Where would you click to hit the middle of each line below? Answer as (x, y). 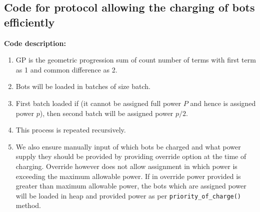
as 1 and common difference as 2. (66, 69)
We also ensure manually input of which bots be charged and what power (128, 146)
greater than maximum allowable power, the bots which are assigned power (131, 186)
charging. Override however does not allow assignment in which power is (126, 166)
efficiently (29, 22)
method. (28, 205)
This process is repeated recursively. (71, 130)
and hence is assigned (223, 103)
